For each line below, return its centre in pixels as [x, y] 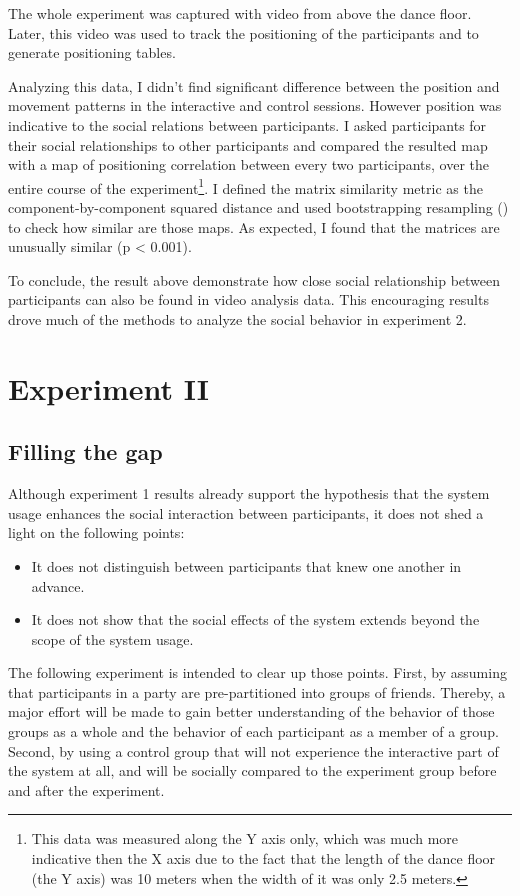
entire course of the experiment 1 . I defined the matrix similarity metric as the [245, 186]
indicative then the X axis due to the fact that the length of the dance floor [263, 858]
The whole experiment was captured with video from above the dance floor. [240, 13]
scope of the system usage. [112, 638]
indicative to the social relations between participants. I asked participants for [247, 124]
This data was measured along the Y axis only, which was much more [245, 838]
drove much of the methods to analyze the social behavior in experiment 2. [237, 318]
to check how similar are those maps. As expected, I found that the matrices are [254, 226]
